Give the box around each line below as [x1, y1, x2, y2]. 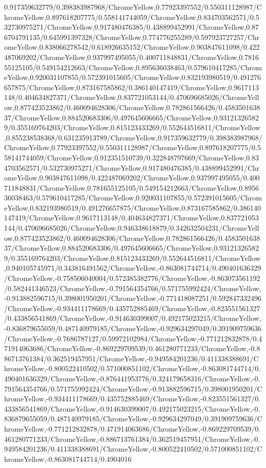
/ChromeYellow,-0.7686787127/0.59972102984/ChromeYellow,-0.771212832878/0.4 [4, 333, 262, 343]
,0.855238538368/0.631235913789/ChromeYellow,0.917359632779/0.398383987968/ [4, 132, 262, 143]
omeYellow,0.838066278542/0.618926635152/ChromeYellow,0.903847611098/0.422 [4, 42, 260, 52]
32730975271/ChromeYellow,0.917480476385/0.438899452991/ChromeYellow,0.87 [4, 22, 259, 32]
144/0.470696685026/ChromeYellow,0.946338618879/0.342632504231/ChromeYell [4, 222, 259, 233]
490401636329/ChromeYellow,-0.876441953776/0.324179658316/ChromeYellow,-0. [4, 373, 260, 383]
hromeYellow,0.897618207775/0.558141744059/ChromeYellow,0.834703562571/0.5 [4, 11, 259, 22]
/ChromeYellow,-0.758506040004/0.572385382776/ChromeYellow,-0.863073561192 [4, 273, 260, 283]
